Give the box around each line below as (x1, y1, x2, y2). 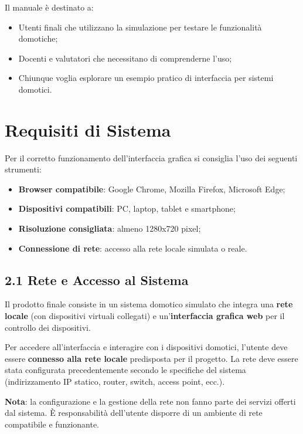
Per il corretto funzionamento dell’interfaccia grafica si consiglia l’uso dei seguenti (5, 151, 298, 164)
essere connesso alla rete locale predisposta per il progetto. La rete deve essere (5, 352, 298, 364)
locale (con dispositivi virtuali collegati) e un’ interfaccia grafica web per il (5, 310, 285, 322)
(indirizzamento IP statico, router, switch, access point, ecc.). (5, 375, 225, 388)
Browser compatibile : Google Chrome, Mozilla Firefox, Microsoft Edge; (18, 182, 285, 195)
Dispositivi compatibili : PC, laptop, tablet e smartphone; (18, 202, 236, 215)
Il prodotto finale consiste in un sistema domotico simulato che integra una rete (5, 298, 293, 310)
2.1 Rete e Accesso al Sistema (5, 270, 189, 289)
